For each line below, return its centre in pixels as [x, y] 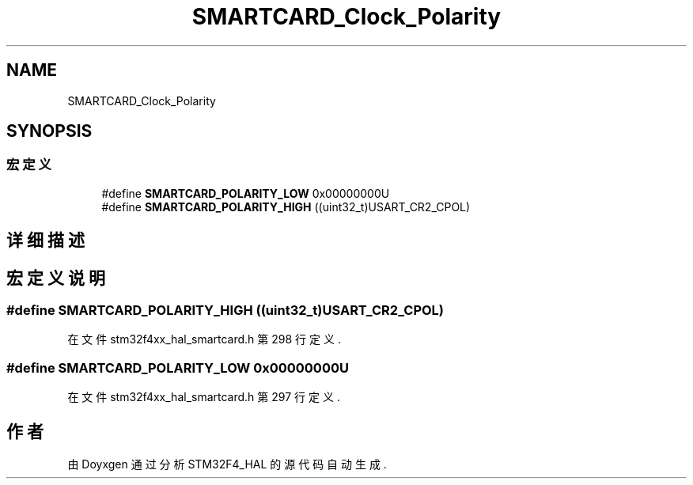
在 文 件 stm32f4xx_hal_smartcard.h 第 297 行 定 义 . [204, 397]
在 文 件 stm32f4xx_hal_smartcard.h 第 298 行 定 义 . [204, 339]
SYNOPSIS [49, 131]
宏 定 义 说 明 [56, 278]
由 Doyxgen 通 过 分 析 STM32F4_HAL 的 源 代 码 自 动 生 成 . [227, 464]
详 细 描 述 [45, 241]
